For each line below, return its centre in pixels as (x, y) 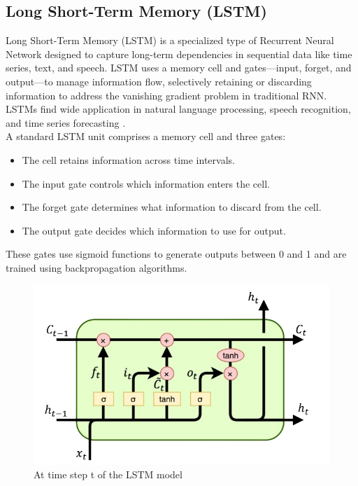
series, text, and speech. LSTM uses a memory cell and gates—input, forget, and (179, 68)
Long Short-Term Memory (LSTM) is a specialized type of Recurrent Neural (170, 40)
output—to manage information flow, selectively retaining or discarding (159, 81)
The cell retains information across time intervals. (128, 159)
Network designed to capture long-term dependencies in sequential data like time (179, 54)
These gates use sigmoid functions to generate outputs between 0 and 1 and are (176, 254)
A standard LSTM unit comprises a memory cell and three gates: (146, 136)
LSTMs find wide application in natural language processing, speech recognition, (178, 109)
